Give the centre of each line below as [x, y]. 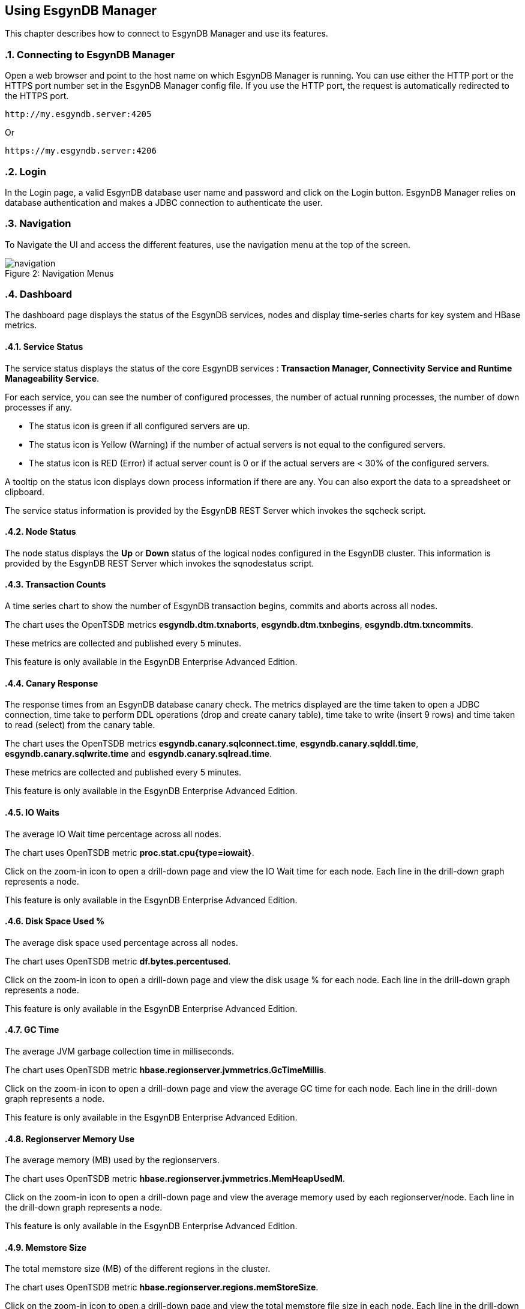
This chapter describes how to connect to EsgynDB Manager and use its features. [166, 34]
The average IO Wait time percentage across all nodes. [113, 834]
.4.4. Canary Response [52, 683]
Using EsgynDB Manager [81, 11]
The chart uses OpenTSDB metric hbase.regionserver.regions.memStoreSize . [162, 1287]
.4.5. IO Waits [32, 812]
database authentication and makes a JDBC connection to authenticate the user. [164, 202]
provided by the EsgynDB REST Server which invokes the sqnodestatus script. [160, 563]
